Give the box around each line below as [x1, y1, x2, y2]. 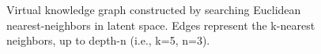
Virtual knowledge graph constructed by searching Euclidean [6, 2, 301, 17]
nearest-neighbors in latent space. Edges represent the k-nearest [6, 16, 315, 33]
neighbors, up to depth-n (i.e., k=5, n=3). [6, 32, 210, 49]
